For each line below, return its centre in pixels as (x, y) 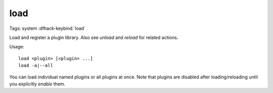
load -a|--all (36, 65)
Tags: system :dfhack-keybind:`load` (48, 28)
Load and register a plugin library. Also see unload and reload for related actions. (94, 37)
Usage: (17, 47)
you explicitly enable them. (37, 84)
